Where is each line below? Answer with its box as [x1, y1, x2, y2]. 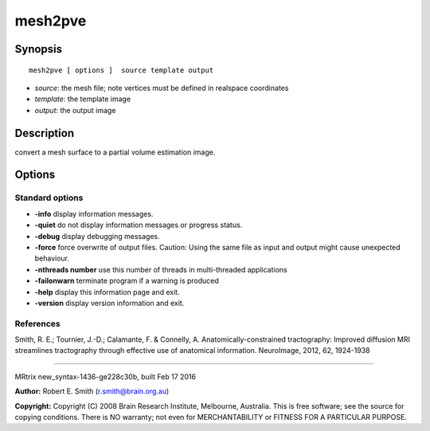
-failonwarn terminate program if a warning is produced [34, 276, 219, 286]
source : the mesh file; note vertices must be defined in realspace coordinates [34, 83, 289, 92]
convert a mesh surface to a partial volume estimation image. [14, 147, 216, 157]
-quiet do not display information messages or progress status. [34, 220, 243, 230]
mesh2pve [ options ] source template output [29, 65, 214, 75]
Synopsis [14, 42, 63, 56]
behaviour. [34, 253, 70, 263]
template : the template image [34, 94, 131, 104]
